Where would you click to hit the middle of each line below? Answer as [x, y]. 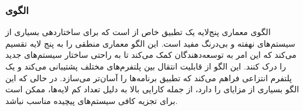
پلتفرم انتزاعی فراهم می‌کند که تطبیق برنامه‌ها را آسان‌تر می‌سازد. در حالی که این [149, 77]
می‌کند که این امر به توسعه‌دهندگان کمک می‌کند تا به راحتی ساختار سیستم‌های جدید [151, 55]
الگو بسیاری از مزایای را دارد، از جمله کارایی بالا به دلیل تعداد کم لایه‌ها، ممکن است [152, 89]
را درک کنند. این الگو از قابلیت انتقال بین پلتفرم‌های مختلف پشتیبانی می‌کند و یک [146, 66]
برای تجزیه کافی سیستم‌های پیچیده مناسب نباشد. [92, 100]
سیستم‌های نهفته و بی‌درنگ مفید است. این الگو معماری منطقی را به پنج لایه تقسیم [150, 43]
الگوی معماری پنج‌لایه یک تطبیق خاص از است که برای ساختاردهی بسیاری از [138, 32]
